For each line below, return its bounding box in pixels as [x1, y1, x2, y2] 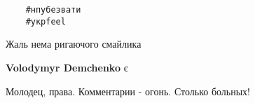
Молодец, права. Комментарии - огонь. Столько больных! [6, 83, 251, 98]
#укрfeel [25, 16, 66, 27]
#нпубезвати [25, 5, 81, 15]
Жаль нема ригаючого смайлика [6, 36, 142, 51]
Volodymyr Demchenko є [6, 60, 128, 74]
